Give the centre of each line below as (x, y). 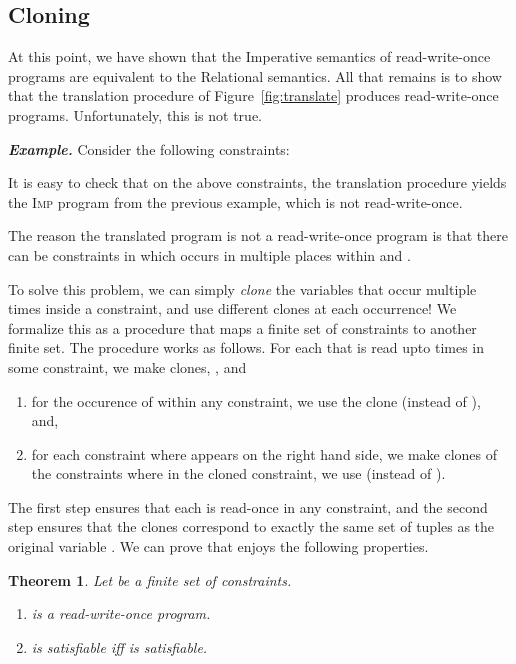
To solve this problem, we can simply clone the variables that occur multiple (242, 288)
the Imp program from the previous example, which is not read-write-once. (235, 201)
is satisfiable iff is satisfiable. (119, 646)
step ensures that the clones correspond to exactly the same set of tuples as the (251, 526)
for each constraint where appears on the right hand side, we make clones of (264, 453)
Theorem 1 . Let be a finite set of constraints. (150, 579)
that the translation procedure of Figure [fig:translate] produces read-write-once (253, 95)
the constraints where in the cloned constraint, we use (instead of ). (238, 473)
